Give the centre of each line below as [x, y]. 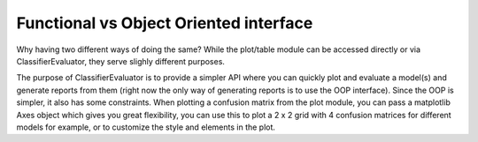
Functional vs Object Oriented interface [165, 23]
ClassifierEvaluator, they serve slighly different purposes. [121, 61]
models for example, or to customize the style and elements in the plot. [146, 127]
